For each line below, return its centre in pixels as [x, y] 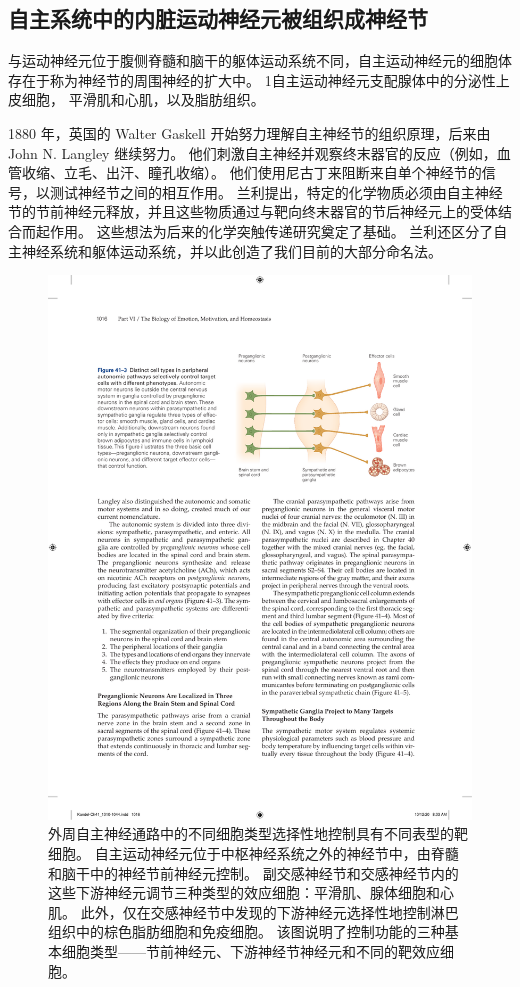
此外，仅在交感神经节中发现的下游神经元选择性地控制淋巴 [269, 911]
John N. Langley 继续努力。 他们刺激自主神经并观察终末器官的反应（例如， [252, 152]
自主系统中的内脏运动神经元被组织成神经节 [218, 18]
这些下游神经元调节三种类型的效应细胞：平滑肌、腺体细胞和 [244, 892]
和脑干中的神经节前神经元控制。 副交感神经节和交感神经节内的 [253, 872]
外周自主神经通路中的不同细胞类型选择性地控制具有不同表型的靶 [258, 833]
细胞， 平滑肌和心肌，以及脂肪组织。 [143, 99]
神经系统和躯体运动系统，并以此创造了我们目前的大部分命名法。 [231, 250]
